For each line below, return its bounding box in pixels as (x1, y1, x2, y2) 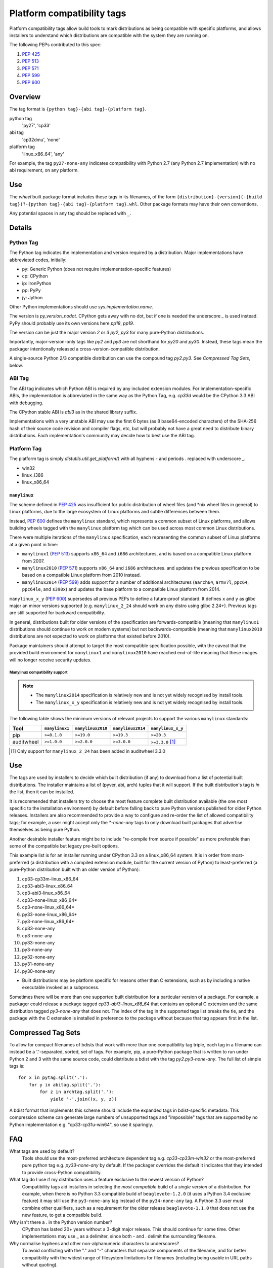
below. (9, 362, 23, 368)
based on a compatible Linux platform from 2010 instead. (22, 572, 141, 578)
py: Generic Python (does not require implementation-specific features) (22, 266, 171, 272)
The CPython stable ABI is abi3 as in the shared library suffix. (9, 409, 138, 415)
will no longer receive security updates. (9, 657, 92, 663)
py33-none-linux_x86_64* (22, 911, 77, 918)
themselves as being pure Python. (9, 827, 81, 833)
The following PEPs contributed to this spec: (9, 42, 102, 48)
